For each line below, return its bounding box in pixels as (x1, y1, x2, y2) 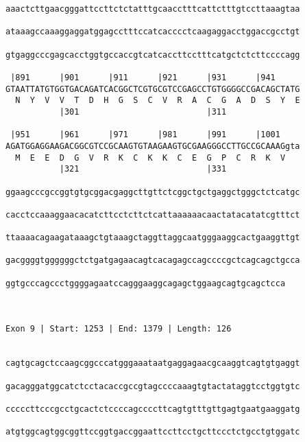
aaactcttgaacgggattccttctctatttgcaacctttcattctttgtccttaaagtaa (5, 4, 300, 14)
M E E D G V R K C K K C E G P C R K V (15, 152, 286, 163)
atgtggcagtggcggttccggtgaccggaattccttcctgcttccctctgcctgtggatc (5, 427, 300, 437)
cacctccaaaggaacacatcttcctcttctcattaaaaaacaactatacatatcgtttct (5, 209, 300, 220)
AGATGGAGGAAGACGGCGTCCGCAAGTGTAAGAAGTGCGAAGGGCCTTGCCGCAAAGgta (5, 141, 300, 151)
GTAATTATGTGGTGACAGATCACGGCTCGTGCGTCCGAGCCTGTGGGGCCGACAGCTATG (5, 84, 300, 94)
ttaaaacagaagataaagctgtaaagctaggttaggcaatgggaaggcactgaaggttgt (5, 233, 300, 243)
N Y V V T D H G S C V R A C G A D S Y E (15, 95, 300, 106)
